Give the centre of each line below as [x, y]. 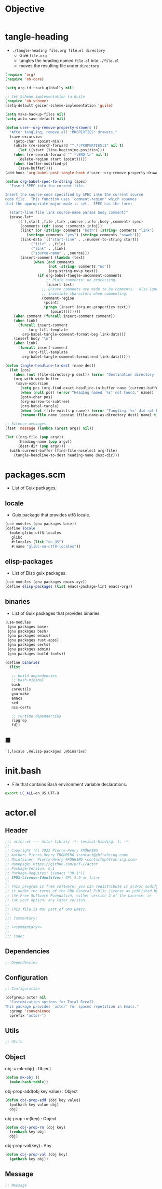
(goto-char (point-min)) [39, 141]
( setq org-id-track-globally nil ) [40, 88]
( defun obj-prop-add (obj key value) [43, 1100]
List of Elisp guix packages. [39, 573]
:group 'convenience [30, 1011]
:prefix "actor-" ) [28, 1015]
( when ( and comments [54, 262]
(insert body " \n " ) [33, 339]
